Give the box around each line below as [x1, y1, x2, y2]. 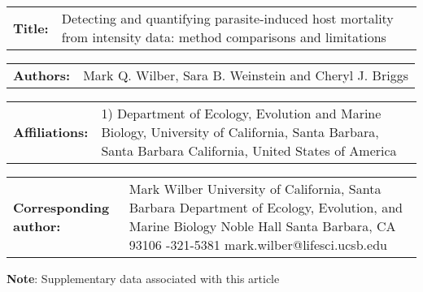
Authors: [13, 66, 71, 84]
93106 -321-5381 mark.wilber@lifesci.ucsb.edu [129, 235, 387, 254]
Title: [13, 18, 49, 37]
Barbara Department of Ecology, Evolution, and [129, 198, 403, 217]
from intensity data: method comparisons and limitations [61, 28, 386, 46]
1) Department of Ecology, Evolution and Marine [101, 104, 382, 122]
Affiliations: [13, 122, 89, 141]
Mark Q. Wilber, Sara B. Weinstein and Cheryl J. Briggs [83, 66, 408, 84]
